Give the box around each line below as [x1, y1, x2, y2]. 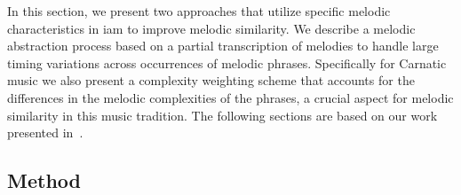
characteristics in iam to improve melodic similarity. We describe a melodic [7, 19, 416, 37]
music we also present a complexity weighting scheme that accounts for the [7, 71, 415, 90]
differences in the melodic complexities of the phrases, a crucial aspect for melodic [7, 88, 454, 106]
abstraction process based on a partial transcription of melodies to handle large [7, 36, 439, 55]
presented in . [7, 123, 83, 142]
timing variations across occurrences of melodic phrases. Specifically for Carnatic [7, 53, 447, 72]
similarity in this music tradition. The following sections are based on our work [7, 105, 438, 124]
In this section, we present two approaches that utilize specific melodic [7, 2, 391, 19]
